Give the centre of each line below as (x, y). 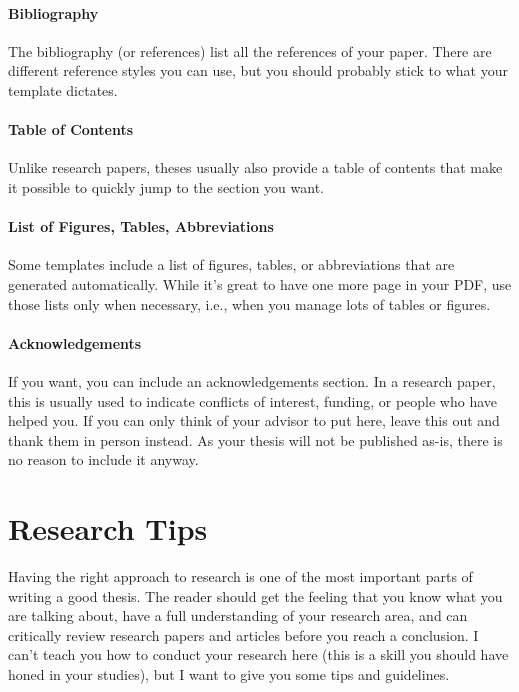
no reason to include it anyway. (103, 459)
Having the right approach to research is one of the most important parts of (240, 576)
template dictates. (63, 89)
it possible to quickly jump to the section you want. (166, 186)
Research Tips (108, 528)
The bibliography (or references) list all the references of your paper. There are (250, 50)
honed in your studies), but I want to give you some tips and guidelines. (229, 674)
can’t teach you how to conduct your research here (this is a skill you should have (258, 654)
